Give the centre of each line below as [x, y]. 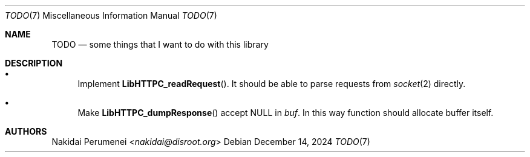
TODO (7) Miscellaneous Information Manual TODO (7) [111, 15]
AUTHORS [26, 131]
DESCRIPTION [34, 63]
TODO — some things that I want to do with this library [160, 44]
